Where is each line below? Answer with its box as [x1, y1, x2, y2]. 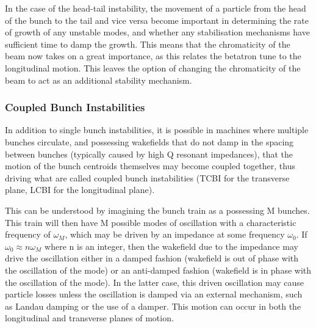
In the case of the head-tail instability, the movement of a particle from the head [5, 2, 306, 14]
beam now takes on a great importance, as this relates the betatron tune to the [5, 49, 301, 62]
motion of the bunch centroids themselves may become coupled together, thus [5, 159, 295, 172]
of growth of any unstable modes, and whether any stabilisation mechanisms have [5, 26, 310, 38]
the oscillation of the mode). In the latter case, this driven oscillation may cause [5, 275, 304, 288]
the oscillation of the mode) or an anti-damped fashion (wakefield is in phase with [5, 263, 312, 276]
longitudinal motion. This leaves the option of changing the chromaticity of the [5, 61, 301, 74]
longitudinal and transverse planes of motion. [5, 312, 174, 324]
